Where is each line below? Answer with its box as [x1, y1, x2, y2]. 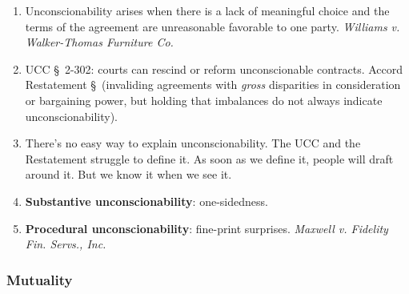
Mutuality [6, 269, 73, 289]
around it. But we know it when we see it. [25, 166, 232, 183]
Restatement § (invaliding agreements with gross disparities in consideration [25, 76, 401, 93]
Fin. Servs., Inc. [25, 236, 106, 252]
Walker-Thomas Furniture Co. [25, 34, 174, 50]
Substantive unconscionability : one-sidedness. [25, 192, 268, 209]
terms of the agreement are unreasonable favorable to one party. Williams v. [25, 18, 400, 34]
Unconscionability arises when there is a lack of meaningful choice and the [25, 2, 390, 18]
